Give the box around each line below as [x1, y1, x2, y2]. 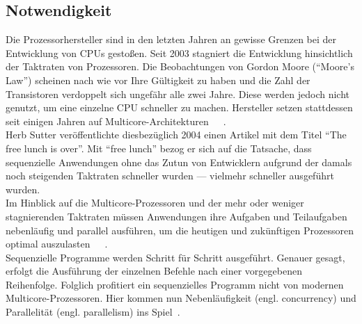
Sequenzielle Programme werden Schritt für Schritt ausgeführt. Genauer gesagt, [6, 250, 345, 264]
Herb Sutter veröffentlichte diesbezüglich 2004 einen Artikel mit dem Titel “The [6, 127, 347, 142]
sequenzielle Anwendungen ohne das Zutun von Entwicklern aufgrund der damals [6, 154, 352, 169]
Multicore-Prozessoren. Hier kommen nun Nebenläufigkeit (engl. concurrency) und [6, 291, 356, 305]
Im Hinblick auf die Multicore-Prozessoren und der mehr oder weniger [6, 195, 304, 210]
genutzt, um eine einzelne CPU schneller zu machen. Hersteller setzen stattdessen [6, 100, 353, 115]
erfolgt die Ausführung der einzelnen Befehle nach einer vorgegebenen [6, 264, 302, 278]
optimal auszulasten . [6, 236, 108, 251]
